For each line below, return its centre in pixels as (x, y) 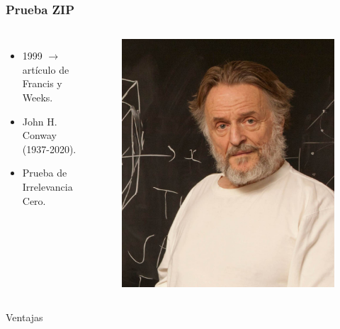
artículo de (46, 69)
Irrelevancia (47, 186)
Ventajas (24, 317)
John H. (40, 121)
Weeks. (38, 97)
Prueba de (45, 173)
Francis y (42, 83)
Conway (40, 135)
